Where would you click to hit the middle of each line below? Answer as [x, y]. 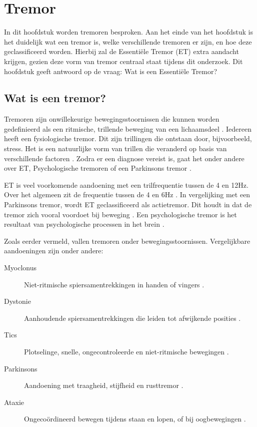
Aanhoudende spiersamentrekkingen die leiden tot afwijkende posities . [132, 318]
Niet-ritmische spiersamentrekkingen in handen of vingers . [114, 284]
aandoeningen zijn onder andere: [54, 251]
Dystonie [17, 301]
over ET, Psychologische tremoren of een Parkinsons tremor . [98, 168]
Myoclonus [20, 268]
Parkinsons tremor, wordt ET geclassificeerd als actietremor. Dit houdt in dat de [128, 204]
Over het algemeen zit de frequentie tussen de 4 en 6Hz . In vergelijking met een [127, 194]
